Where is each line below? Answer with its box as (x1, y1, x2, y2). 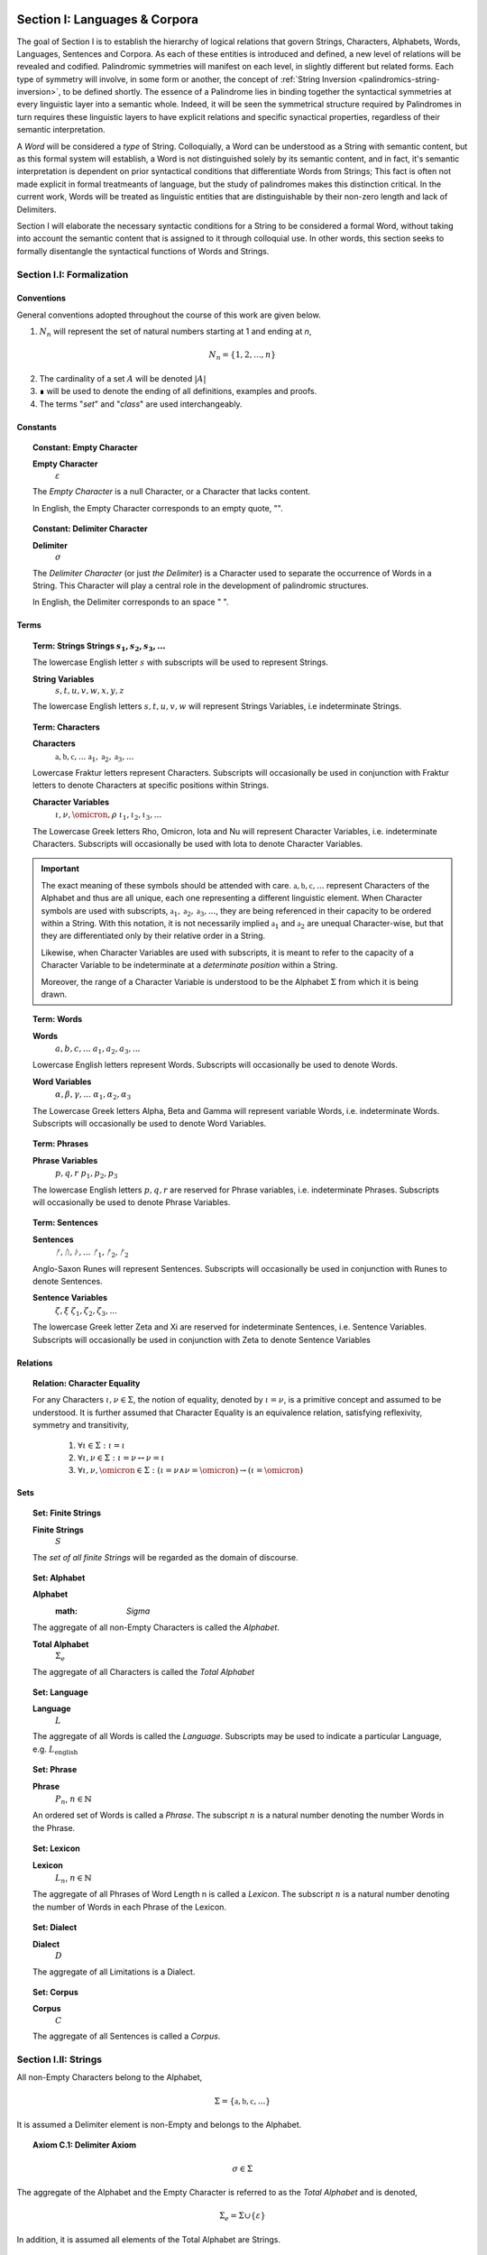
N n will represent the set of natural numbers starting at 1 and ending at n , (39, 326, 312, 338)
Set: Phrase (32, 1764, 78, 1775)
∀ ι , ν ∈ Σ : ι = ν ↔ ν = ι (78, 1453, 165, 1463)
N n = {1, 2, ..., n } (208, 350, 277, 363)
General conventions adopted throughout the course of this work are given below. (16, 309, 321, 320)
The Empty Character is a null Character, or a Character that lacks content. (32, 486, 311, 497)
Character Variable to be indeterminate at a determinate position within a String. (41, 960, 338, 971)
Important (41, 863, 80, 874)
